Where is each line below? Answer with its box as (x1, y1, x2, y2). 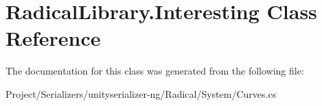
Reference (5, 24, 101, 52)
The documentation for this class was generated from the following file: (5, 64, 304, 78)
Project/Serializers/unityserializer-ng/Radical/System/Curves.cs (5, 86, 277, 101)
